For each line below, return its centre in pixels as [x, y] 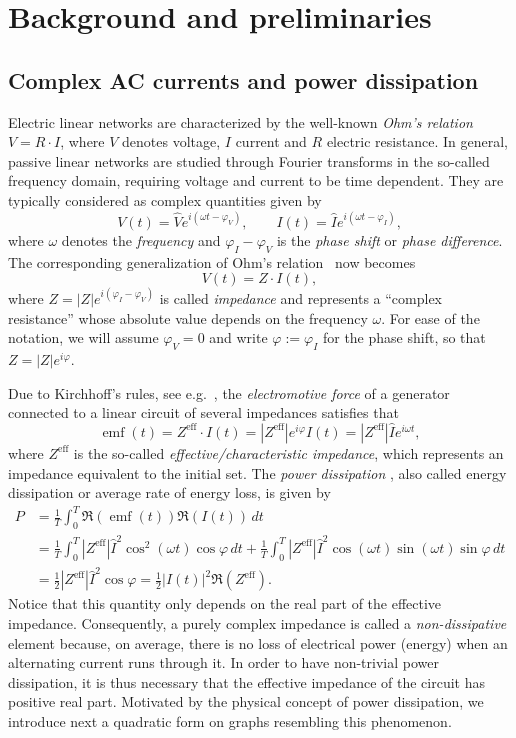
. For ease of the [430, 317]
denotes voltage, [171, 141]
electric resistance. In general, [417, 141]
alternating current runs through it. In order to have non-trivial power [223, 662]
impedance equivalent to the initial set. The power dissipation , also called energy [257, 472]
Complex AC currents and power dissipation [243, 79]
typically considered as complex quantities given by [165, 199]
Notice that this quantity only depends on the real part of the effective [225, 603]
